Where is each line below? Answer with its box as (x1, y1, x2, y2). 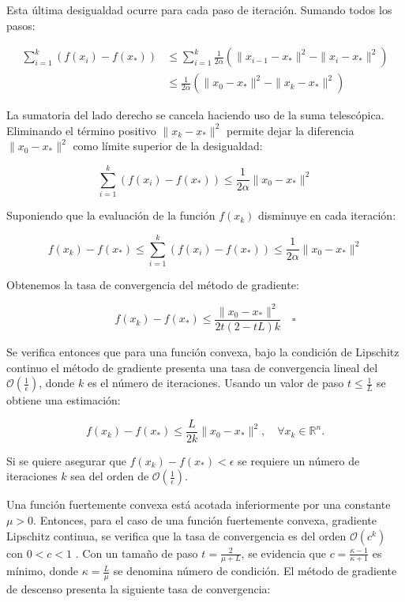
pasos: (6, 17, 36, 33)
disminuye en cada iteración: (258, 207, 396, 224)
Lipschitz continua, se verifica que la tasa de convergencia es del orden (6, 527, 347, 544)
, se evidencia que (241, 544, 327, 561)
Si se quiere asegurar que (6, 452, 126, 468)
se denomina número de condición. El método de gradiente (113, 562, 397, 579)
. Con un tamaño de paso (75, 544, 198, 561)
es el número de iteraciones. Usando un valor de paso (87, 374, 344, 391)
